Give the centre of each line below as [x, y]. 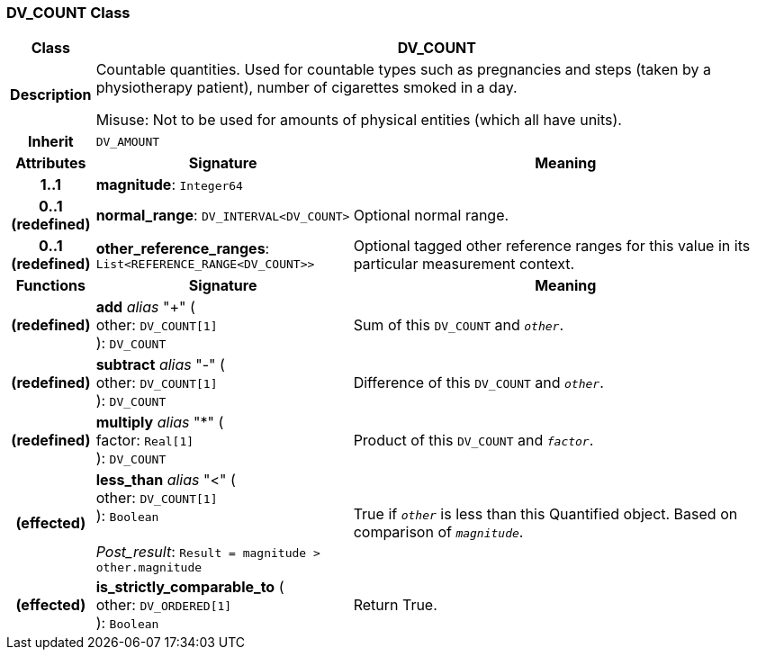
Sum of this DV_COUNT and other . [459, 325]
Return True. [395, 605]
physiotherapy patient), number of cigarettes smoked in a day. [306, 88]
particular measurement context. [464, 264]
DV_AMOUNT [128, 141]
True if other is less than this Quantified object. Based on [545, 513]
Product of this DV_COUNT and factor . [473, 441]
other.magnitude [149, 568]
